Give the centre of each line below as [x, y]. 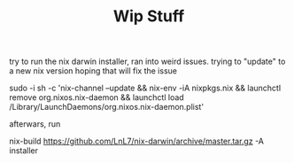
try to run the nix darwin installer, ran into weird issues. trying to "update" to [147, 62]
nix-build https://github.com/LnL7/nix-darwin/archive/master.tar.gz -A [136, 141]
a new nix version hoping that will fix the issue [93, 71]
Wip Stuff [149, 16]
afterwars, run [35, 124]
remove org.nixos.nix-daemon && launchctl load [97, 97]
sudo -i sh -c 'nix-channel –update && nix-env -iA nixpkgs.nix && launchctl [145, 88]
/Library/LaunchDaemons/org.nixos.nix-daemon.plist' [107, 107]
